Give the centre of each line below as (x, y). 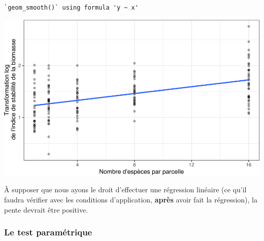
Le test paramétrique (48, 232)
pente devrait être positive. (46, 209)
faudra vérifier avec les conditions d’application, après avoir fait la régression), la (131, 199)
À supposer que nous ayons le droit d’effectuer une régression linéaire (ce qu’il (125, 190)
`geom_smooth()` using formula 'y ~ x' (71, 8)
